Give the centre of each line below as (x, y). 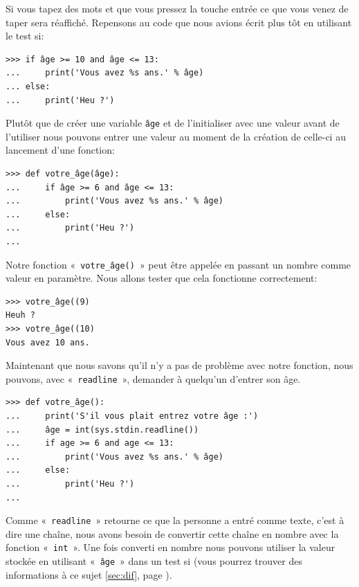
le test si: (25, 36)
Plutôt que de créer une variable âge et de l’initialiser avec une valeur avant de (173, 123)
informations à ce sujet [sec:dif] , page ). (89, 574)
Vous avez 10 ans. (48, 342)
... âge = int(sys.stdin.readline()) (102, 430)
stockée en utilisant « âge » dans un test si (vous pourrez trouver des (154, 561)
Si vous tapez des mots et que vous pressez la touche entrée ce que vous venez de (177, 8)
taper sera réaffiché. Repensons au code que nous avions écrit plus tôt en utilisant (179, 22)
